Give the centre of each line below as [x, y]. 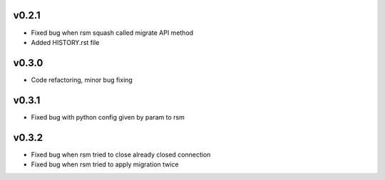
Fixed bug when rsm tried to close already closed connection [121, 154]
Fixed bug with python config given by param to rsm [108, 117]
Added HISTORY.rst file [65, 42]
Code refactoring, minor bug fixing [82, 80]
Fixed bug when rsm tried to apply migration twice [105, 164]
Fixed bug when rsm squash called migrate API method [112, 33]
